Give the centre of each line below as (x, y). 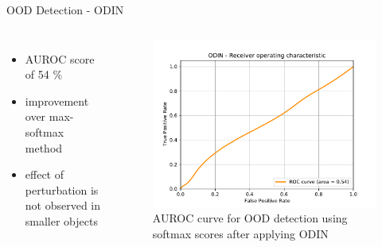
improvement (57, 100)
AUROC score (60, 58)
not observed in (63, 205)
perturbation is (62, 189)
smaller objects (61, 220)
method (44, 147)
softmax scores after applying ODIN (240, 233)
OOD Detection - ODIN (65, 10)
